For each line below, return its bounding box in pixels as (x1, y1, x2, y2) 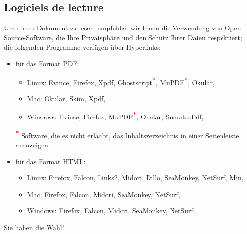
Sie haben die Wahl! (4, 222, 64, 232)
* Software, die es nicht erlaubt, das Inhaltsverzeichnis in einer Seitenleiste (15, 128, 239, 140)
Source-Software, (4, 32, 54, 42)
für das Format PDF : (15, 58, 79, 68)
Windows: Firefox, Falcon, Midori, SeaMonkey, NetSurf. (27, 205, 195, 216)
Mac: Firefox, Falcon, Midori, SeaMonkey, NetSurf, (27, 189, 180, 199)
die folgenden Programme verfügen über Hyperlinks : (4, 42, 161, 52)
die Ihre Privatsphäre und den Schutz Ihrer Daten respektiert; (56, 32, 242, 42)
